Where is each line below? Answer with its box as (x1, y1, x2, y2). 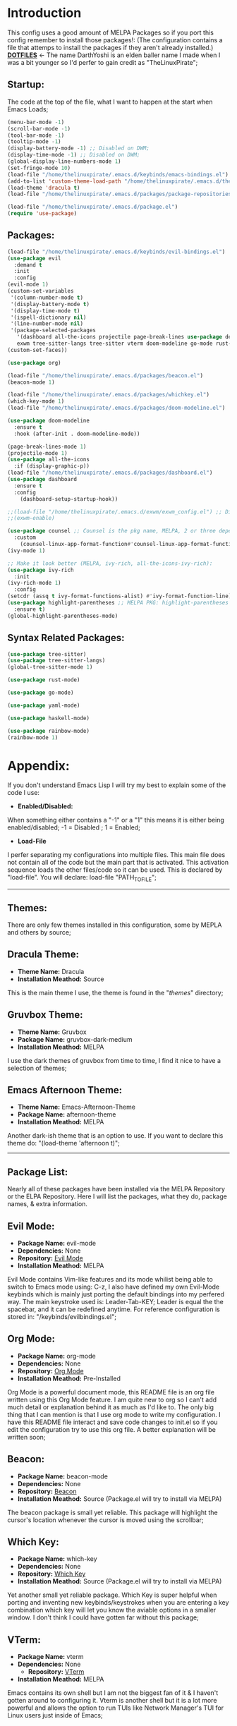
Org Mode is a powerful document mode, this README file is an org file (7, 1387, 215, 1396)
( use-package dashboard (7, 476, 78, 483)
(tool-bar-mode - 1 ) (7, 132, 65, 139)
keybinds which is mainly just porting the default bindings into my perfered (7, 1289, 224, 1299)
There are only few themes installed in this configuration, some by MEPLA (7, 920, 222, 929)
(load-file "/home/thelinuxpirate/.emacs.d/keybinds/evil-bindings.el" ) (7, 248, 226, 255)
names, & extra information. (7, 1200, 88, 1208)
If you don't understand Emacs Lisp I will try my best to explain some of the (7, 781, 226, 789)
